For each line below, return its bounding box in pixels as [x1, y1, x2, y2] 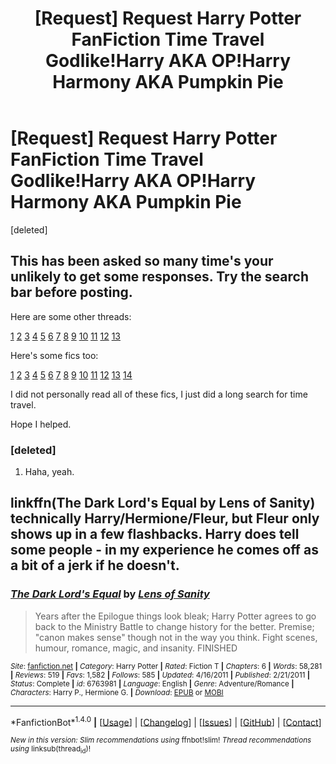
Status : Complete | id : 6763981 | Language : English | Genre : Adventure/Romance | [10, 678, 295, 689]
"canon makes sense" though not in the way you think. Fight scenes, [34, 631, 318, 643]
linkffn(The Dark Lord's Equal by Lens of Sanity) [10, 495, 316, 512]
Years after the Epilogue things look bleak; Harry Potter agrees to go [34, 610, 317, 622]
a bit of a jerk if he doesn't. [10, 557, 180, 574]
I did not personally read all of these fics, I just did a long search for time [10, 388, 308, 400]
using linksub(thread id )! [10, 744, 91, 756]
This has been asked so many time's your [10, 253, 274, 270]
